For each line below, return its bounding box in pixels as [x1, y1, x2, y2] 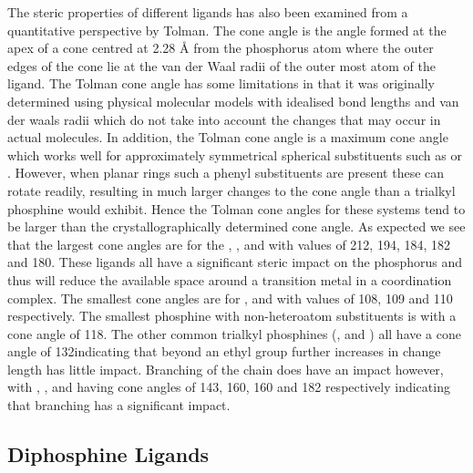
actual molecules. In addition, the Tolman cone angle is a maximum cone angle [7, 128, 448, 147]
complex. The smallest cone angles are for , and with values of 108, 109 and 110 [7, 288, 453, 307]
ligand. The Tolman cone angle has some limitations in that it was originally [7, 74, 435, 93]
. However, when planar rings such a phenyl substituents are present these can [7, 163, 445, 182]
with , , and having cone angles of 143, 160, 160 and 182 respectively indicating [7, 377, 450, 396]
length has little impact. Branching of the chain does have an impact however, [7, 359, 444, 378]
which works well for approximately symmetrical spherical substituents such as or [7, 145, 462, 164]
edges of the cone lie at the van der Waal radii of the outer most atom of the [7, 56, 437, 75]
